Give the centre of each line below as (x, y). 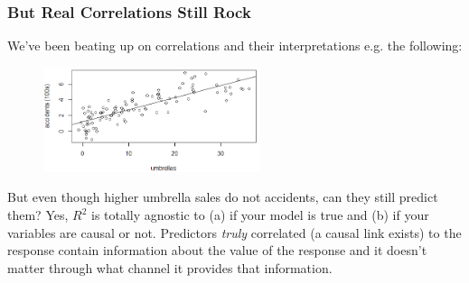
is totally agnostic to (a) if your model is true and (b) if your (260, 215)
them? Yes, (38, 215)
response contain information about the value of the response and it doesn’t (217, 250)
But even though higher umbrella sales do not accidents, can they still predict (223, 197)
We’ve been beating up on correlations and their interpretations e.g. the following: (235, 46)
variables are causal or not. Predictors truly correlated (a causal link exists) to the (234, 232)
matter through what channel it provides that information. (170, 267)
